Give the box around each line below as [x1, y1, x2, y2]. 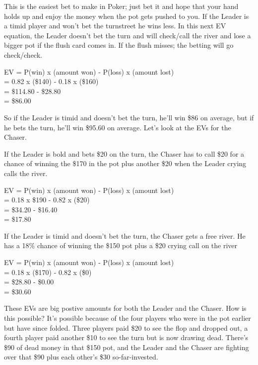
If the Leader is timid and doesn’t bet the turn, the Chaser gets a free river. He [4, 230, 246, 241]
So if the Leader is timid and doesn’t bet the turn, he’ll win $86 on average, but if [4, 112, 254, 122]
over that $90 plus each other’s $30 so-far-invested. [4, 352, 158, 362]
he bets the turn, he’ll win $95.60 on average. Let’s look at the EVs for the [4, 122, 231, 132]
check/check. [4, 49, 42, 60]
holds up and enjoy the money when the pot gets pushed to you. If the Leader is [4, 10, 249, 21]
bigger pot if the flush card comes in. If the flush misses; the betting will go [4, 40, 234, 50]
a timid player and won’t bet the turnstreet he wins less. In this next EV [4, 20, 226, 31]
